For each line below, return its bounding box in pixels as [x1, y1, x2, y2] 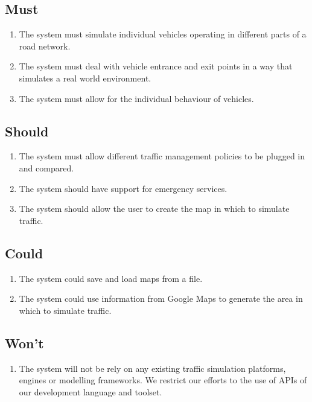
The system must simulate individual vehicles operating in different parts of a [19, 28, 307, 40]
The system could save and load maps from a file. [19, 272, 203, 284]
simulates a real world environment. [19, 71, 151, 84]
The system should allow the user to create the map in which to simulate [19, 202, 290, 215]
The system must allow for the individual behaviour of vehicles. [19, 92, 254, 104]
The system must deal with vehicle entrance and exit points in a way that [19, 60, 293, 72]
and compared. [19, 161, 74, 174]
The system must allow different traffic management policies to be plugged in [19, 150, 305, 162]
